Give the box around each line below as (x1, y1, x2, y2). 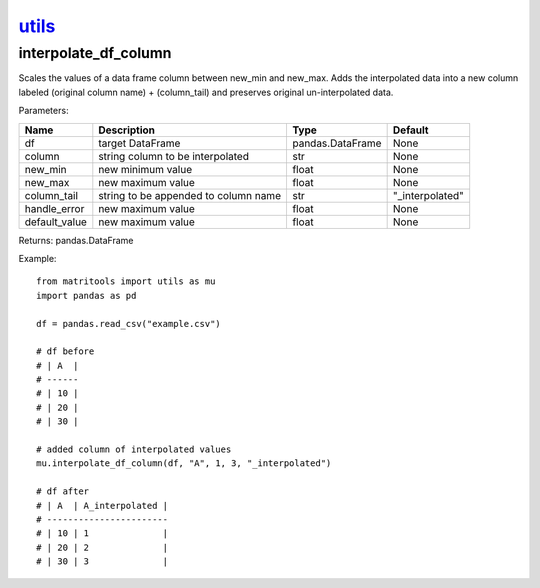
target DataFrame (98, 136, 181, 150)
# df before (36, 346, 95, 357)
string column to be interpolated (98, 149, 250, 163)
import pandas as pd (36, 290, 137, 301)
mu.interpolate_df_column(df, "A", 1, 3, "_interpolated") (36, 458, 332, 469)
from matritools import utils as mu (36, 276, 216, 287)
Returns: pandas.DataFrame (18, 234, 134, 246)
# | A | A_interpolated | (36, 500, 169, 511)
